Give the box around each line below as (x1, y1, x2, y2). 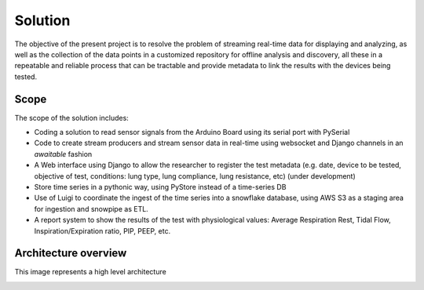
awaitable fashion (34, 149, 93, 158)
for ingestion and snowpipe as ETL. (34, 204, 148, 213)
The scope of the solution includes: (14, 113, 129, 122)
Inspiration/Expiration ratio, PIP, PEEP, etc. (34, 226, 171, 235)
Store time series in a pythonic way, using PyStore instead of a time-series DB (34, 182, 287, 191)
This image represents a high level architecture (14, 267, 166, 277)
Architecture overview (14, 247, 127, 260)
